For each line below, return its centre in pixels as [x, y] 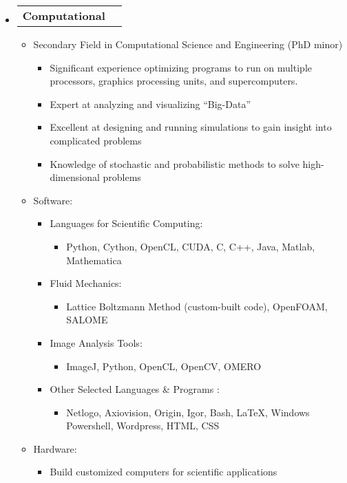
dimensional [75, 177]
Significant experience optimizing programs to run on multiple [181, 67]
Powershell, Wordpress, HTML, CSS [143, 426]
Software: [53, 200]
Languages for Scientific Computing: [126, 223]
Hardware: [55, 448]
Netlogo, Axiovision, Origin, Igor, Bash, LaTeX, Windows [188, 412]
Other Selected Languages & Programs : [135, 389]
